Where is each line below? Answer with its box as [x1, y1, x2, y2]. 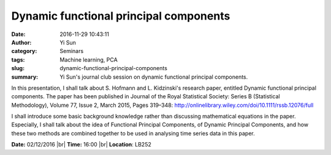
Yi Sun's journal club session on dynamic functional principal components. [59, 73, 248, 81]
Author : [11, 38, 32, 46]
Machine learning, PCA [59, 56, 118, 63]
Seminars [59, 48, 84, 55]
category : [11, 48, 37, 55]
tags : [11, 56, 25, 63]
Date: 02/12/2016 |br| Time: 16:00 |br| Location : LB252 [11, 141, 151, 148]
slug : [11, 65, 25, 72]
